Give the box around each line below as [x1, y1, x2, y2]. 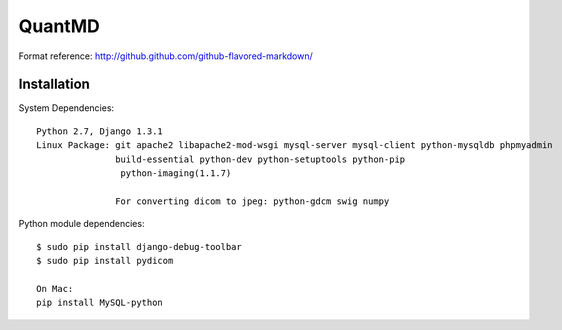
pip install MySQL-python [36, 297, 164, 309]
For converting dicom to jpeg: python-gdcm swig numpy [115, 195, 390, 207]
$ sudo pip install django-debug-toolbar [36, 241, 242, 252]
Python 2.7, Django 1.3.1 [36, 125, 164, 137]
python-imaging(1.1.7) [120, 168, 232, 179]
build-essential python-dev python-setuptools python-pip [115, 153, 406, 165]
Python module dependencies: [18, 218, 145, 230]
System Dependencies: [18, 102, 115, 114]
